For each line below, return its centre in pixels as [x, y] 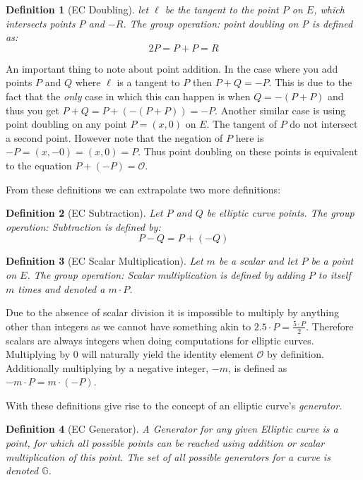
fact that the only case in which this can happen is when [128, 96]
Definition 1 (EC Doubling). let [77, 9]
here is [250, 137]
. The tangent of [242, 124]
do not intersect [324, 124]
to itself [334, 274]
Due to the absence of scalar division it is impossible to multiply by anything [173, 312]
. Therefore [330, 326]
